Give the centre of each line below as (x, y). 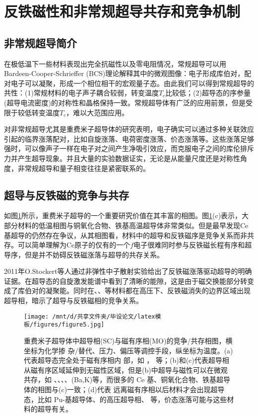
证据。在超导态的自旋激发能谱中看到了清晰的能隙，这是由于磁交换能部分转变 (129, 281)
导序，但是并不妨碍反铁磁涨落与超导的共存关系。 (84, 254)
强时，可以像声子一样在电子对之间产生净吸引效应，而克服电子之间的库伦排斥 (129, 148)
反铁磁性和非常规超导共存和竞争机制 (122, 11)
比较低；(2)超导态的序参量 (208, 93)
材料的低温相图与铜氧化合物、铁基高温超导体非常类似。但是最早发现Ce (133, 225)
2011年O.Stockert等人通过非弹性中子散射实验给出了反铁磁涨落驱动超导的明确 (128, 271)
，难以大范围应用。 (97, 112)
